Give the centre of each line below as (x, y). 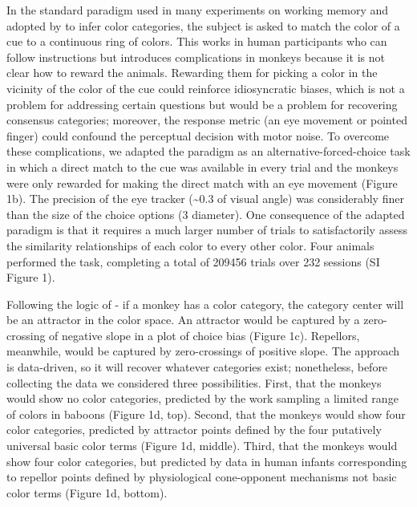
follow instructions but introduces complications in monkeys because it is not (196, 57)
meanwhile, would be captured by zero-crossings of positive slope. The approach (203, 351)
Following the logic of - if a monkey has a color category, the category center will (205, 304)
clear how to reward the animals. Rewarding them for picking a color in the (192, 73)
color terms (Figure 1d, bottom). (87, 492)
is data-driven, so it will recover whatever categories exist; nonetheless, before (197, 367)
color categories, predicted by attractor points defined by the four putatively (194, 430)
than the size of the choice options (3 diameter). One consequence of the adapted (206, 214)
